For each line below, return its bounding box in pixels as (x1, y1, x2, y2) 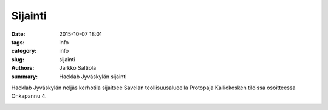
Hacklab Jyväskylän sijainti (59, 73, 127, 80)
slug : (11, 55, 24, 63)
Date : (11, 30, 26, 38)
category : (11, 47, 37, 55)
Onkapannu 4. (11, 92, 47, 100)
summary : (11, 73, 38, 80)
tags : (11, 38, 25, 46)
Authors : (11, 64, 35, 72)
